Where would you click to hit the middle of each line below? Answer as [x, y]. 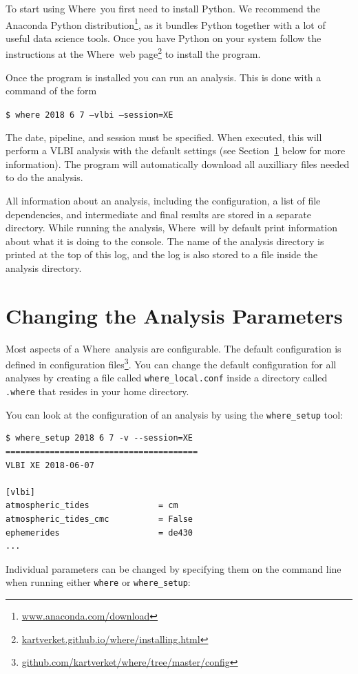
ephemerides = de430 [99, 533]
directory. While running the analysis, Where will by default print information [171, 228]
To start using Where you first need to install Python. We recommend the [163, 8]
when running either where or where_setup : [98, 582]
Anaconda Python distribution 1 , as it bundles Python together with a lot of [166, 23]
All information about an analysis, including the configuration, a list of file [163, 200]
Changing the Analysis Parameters [174, 315]
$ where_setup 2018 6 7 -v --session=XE [99, 438]
